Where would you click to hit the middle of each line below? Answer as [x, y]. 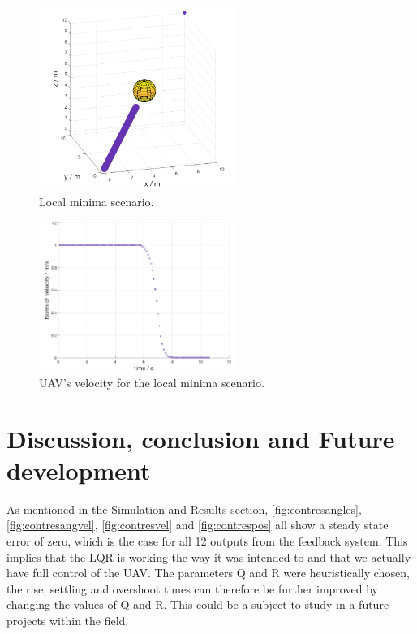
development [79, 470]
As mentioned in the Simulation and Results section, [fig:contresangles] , [184, 509]
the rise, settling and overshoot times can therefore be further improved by [192, 588]
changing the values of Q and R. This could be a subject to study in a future [198, 604]
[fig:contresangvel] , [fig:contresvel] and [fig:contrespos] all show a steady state [198, 525]
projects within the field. [68, 620]
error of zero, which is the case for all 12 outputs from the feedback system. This [207, 540]
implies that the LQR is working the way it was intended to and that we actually [209, 556]
